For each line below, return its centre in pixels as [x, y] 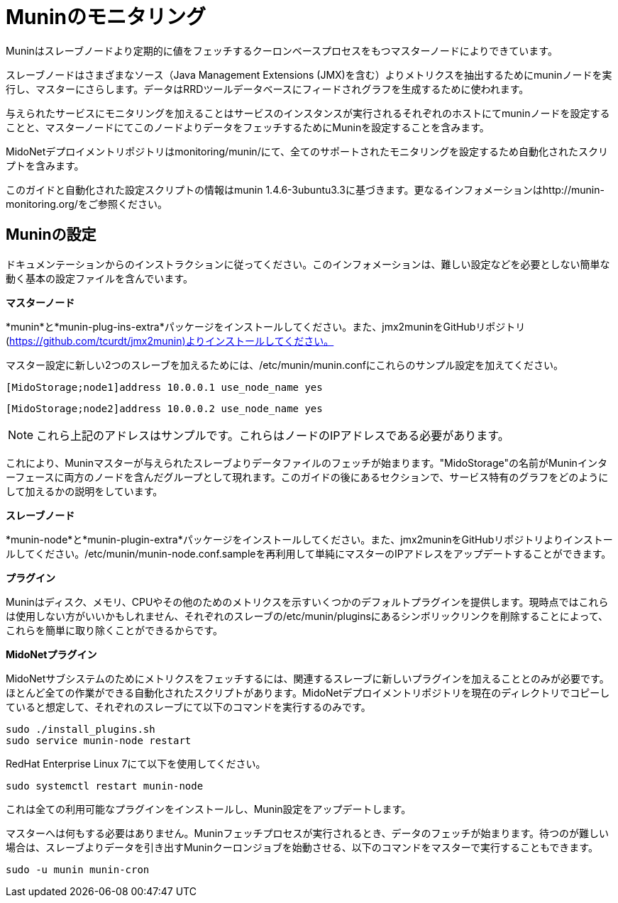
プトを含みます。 [45, 165]
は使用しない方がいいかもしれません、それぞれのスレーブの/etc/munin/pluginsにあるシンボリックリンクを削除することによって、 [307, 616]
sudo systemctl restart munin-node [105, 786]
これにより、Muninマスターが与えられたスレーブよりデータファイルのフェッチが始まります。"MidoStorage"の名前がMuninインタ [307, 462]
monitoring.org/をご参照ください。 [87, 204]
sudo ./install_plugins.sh [81, 729]
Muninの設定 [51, 235]
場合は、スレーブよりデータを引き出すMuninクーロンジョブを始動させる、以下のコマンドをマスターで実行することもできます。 [302, 847]
